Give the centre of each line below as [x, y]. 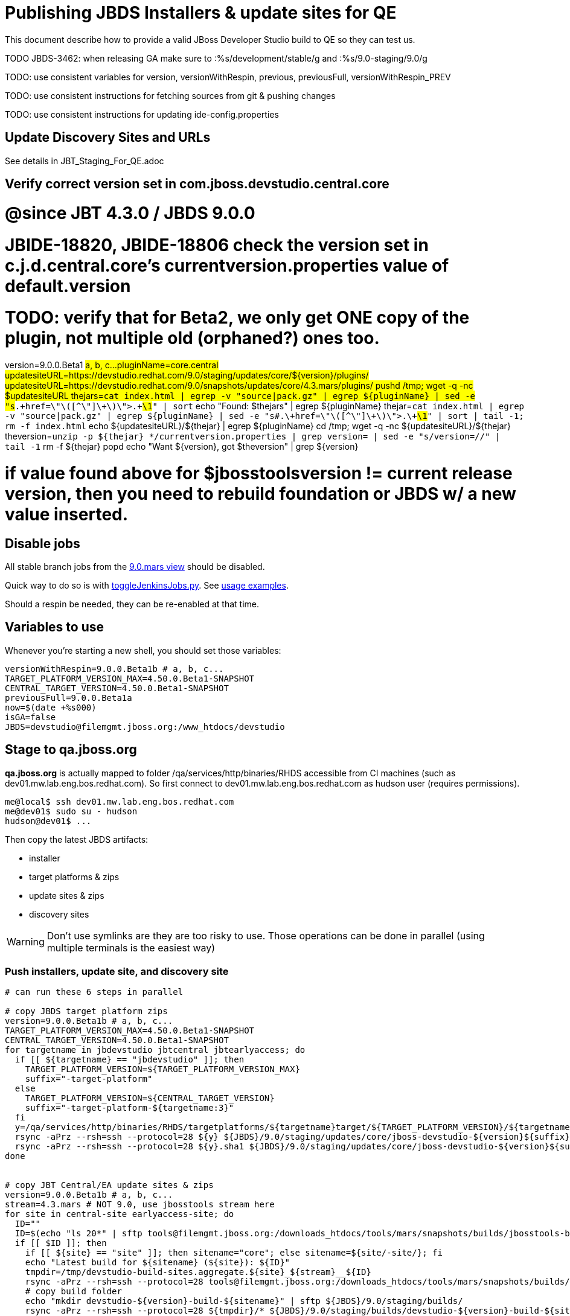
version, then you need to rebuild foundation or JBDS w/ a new [261, 493]
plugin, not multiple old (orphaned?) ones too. [192, 338]
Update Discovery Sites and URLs [108, 138]
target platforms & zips [74, 877]
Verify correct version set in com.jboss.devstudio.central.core [197, 184]
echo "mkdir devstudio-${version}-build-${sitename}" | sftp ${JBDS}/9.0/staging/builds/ [244, 1301]
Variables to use [55, 627]
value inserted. [67, 514]
